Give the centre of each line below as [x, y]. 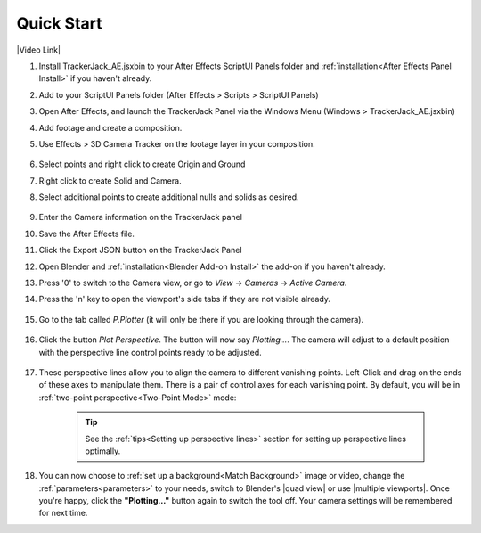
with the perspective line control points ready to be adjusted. [150, 352]
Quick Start [59, 23]
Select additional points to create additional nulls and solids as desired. [169, 197]
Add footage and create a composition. [110, 127]
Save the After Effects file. [87, 234]
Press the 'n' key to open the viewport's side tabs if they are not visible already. [185, 299]
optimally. [103, 451]
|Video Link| [39, 50]
